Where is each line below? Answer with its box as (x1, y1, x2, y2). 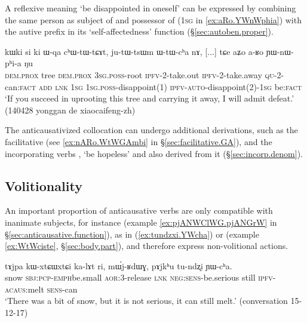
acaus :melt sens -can (5, 282, 78, 295)
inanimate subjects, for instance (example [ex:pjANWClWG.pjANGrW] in (5, 216, 277, 228)
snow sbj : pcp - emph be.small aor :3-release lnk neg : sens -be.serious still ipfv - (5, 271, 276, 284)
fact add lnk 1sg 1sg (19, 80, 98, 93)
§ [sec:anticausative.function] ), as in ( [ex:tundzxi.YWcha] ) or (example (5, 227, 259, 240)
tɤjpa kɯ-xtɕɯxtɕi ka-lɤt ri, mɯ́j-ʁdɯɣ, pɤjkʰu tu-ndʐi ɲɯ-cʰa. (5, 259, 232, 272)
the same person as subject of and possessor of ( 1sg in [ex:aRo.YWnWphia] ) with (5, 13, 302, 26)
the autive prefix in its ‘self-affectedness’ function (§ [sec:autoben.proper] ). (5, 25, 274, 38)
